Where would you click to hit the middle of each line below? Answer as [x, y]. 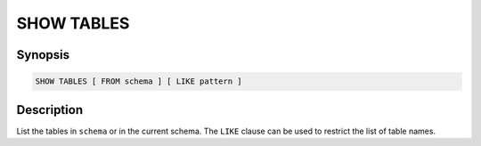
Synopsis [43, 55]
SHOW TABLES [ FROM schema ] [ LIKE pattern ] [139, 81]
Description [50, 110]
